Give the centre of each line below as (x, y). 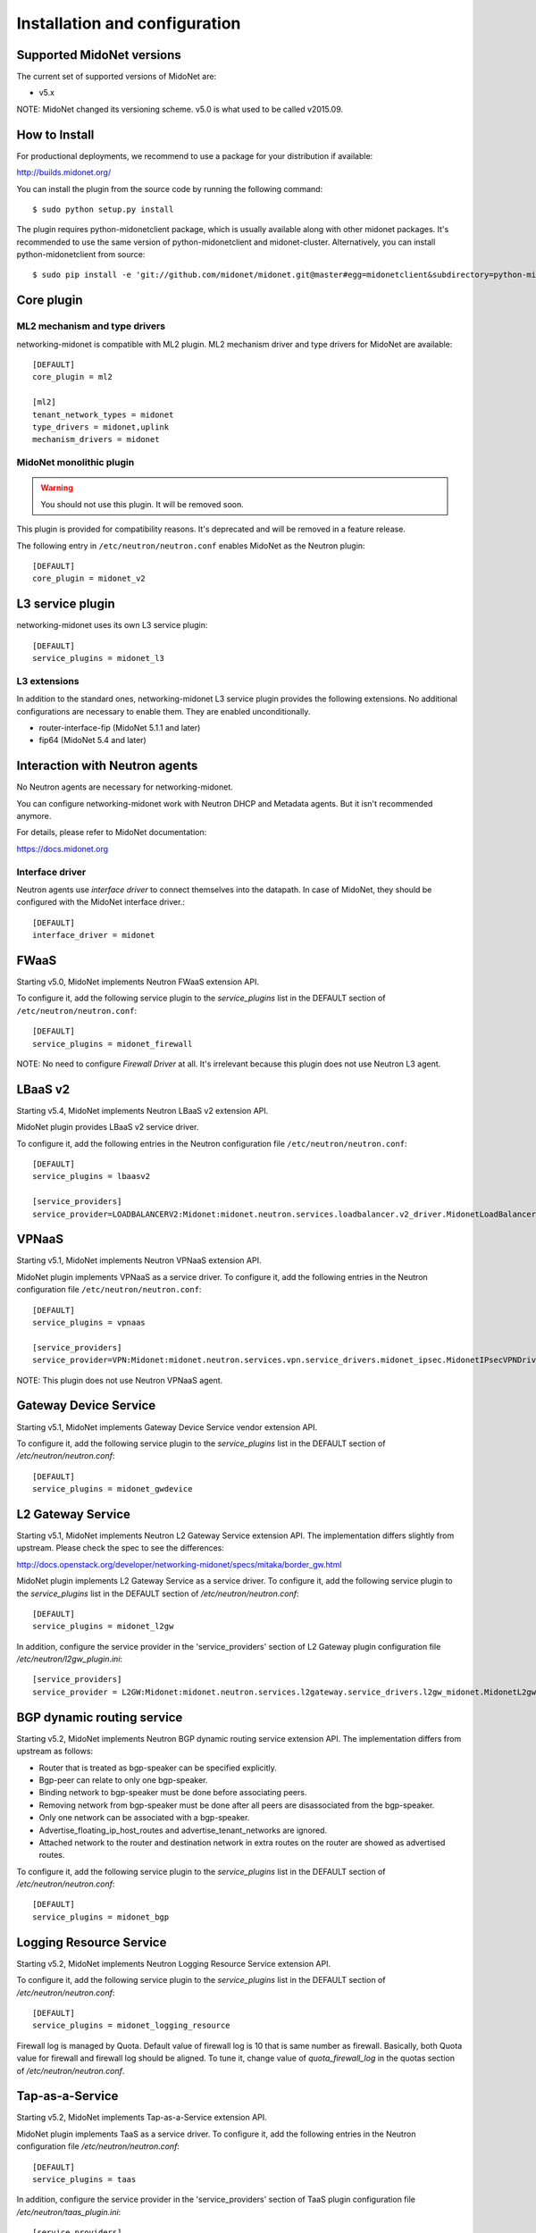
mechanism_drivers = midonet (96, 439)
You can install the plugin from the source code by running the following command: (170, 188)
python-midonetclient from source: (81, 255)
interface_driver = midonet (94, 935)
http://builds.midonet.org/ (64, 172)
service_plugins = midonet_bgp (101, 1917)
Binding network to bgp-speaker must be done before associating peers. (173, 1793)
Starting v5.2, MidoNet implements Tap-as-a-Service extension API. (142, 2118)
